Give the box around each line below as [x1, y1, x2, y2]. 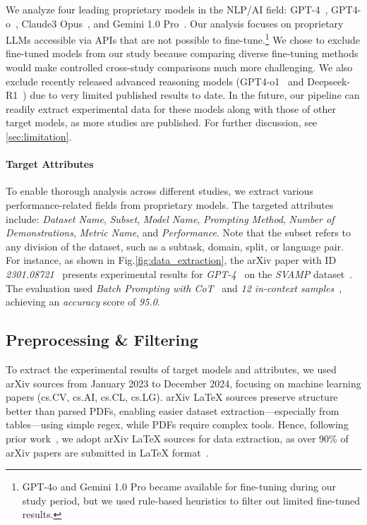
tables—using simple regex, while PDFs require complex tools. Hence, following [6, 417, 349, 432]
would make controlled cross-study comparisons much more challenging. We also [6, 60, 353, 75]
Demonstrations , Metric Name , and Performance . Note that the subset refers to [6, 225, 351, 240]
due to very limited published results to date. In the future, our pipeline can [30, 87, 360, 102]
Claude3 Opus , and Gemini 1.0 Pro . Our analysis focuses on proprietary [21, 16, 344, 30]
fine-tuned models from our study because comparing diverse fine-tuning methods [6, 46, 359, 61]
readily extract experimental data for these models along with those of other [6, 101, 336, 116]
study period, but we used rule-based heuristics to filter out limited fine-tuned [22, 493, 360, 507]
